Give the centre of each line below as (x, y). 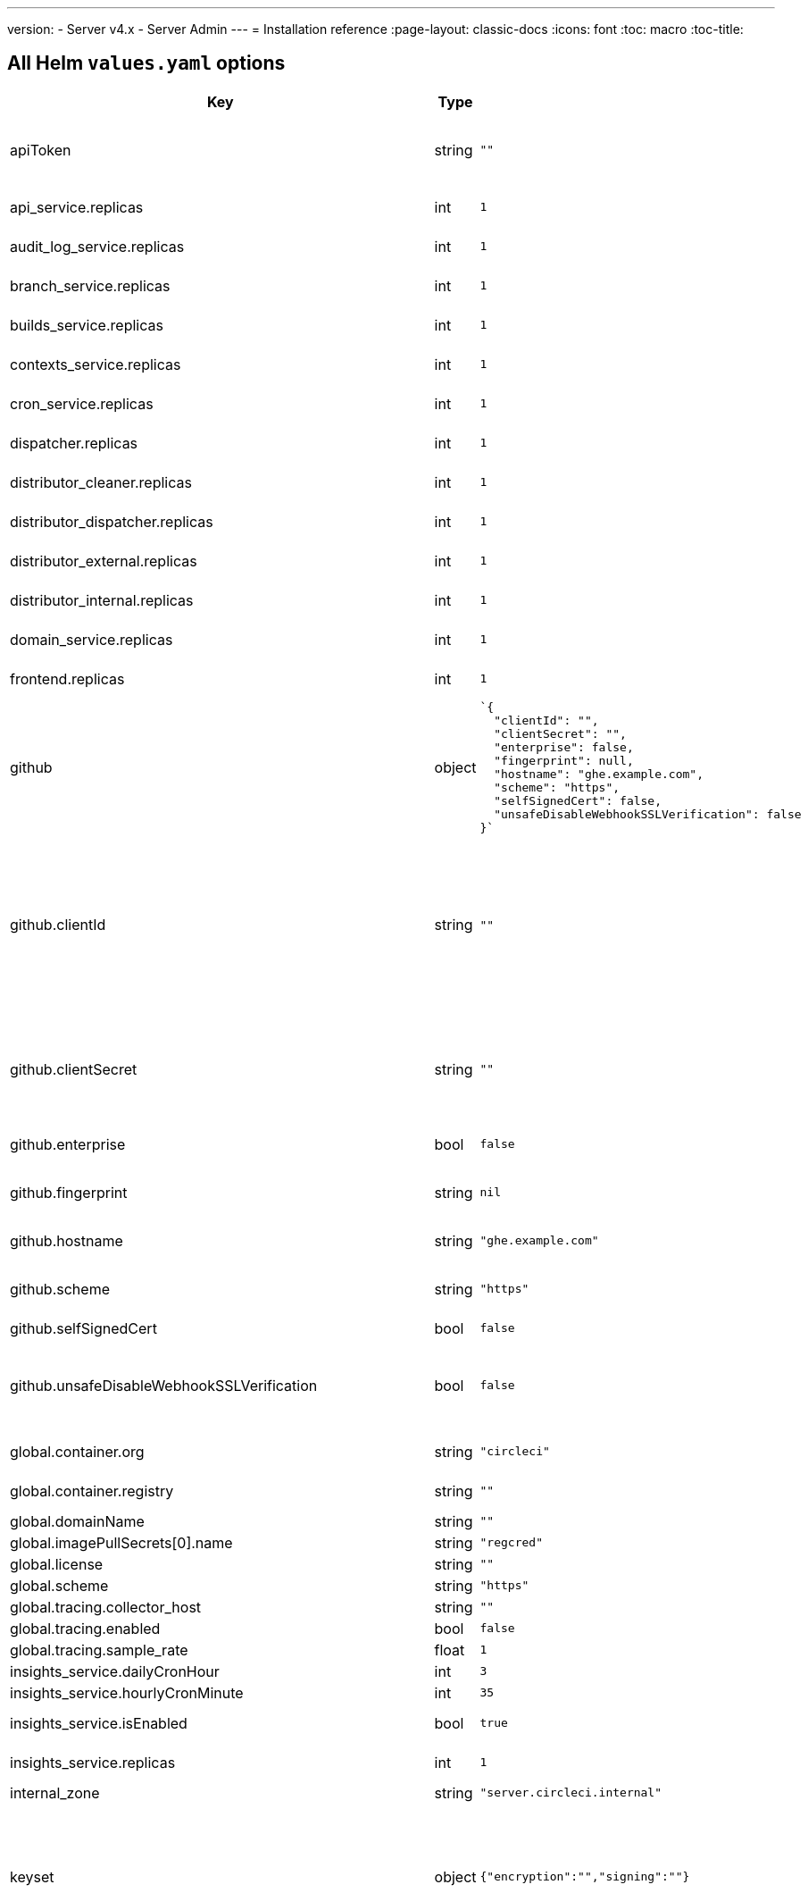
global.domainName (77, 1521)
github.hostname (67, 1240)
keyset (32, 1876)
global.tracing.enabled (85, 1628)
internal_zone (55, 1792)
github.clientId (58, 925)
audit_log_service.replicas (97, 246)
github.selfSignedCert (83, 1328)
